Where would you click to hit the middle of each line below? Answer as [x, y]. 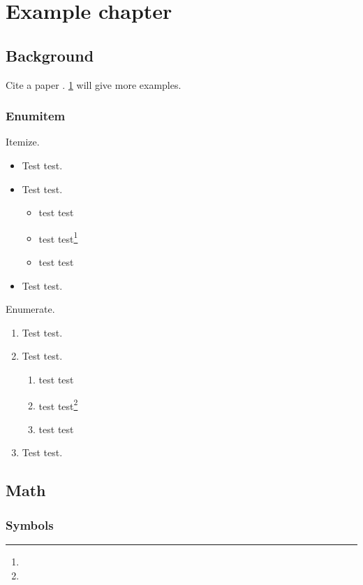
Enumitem [36, 116]
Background [50, 55]
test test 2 [58, 404]
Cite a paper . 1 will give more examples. [94, 84]
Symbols [30, 524]
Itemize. [23, 142]
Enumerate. [30, 309]
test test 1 [58, 237]
